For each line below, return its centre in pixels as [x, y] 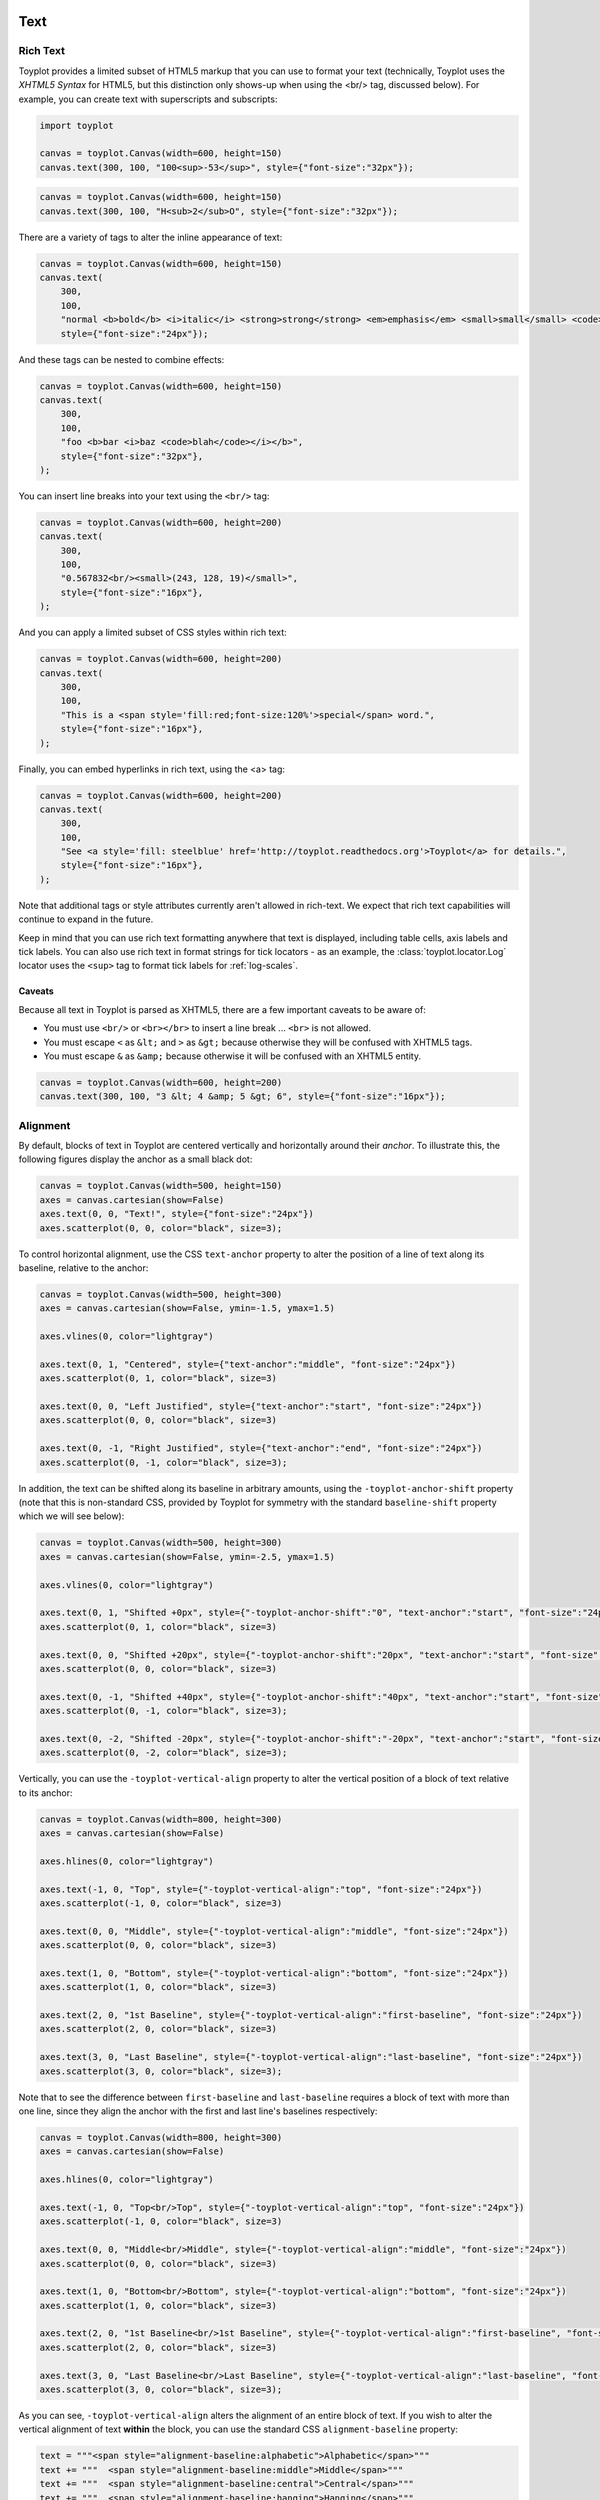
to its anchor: [46, 1792]
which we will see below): [71, 1516]
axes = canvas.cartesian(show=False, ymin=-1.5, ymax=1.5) [187, 1308]
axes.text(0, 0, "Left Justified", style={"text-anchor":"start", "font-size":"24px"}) [261, 1406]
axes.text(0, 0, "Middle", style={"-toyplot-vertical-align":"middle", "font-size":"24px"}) [274, 1931]
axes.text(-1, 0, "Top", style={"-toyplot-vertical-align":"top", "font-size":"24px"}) [261, 1889]
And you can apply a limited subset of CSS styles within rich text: [152, 632]
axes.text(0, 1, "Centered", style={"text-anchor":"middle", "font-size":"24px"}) [248, 1364]
